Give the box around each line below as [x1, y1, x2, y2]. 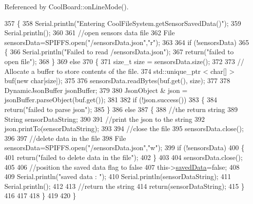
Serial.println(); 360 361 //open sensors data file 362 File [4, 27, 175, 38]
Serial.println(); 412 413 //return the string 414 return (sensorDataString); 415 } [4, 181, 245, 191]
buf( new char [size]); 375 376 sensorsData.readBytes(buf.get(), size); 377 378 [4, 75, 230, 86]
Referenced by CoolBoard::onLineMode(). [4, 1, 129, 11]
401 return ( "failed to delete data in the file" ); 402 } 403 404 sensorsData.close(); [4, 152, 243, 162]
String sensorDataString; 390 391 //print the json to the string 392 [4, 113, 205, 124]
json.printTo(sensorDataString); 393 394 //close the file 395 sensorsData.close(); [4, 123, 244, 134]
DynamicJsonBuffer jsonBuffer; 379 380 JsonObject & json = [4, 85, 188, 95]
